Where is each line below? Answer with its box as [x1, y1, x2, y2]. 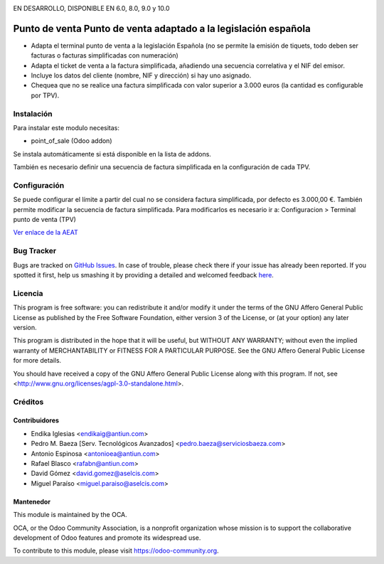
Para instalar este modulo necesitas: [13, 124, 120, 132]
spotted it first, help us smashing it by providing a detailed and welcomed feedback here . [13, 271, 274, 280]
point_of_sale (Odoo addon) [31, 137, 112, 145]
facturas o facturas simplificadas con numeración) [31, 51, 179, 60]
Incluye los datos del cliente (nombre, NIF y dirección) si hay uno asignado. [31, 71, 252, 80]
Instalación [13, 109, 53, 119]
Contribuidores [13, 416, 60, 425]
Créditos [13, 397, 44, 407]
